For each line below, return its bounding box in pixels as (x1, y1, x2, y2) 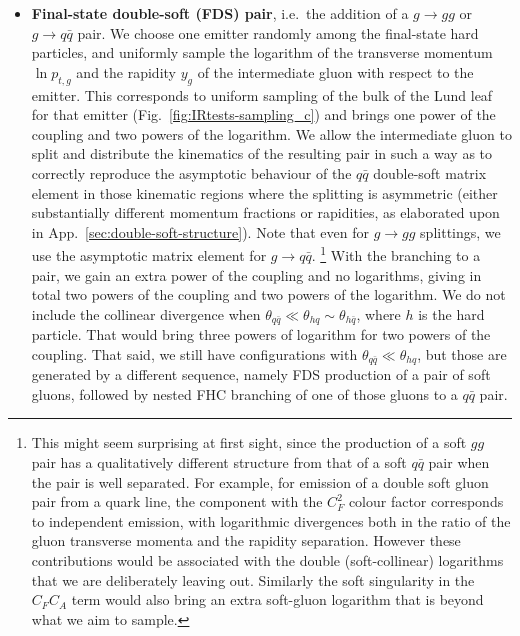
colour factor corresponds (348, 491, 504, 512)
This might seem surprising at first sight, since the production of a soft (31, 432, 467, 453)
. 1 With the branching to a (311, 242, 481, 265)
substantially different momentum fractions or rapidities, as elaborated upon (31, 202, 500, 223)
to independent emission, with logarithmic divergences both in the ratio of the (31, 510, 511, 531)
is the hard (418, 303, 485, 324)
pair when (428, 452, 490, 473)
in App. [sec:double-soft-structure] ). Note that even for (31, 221, 369, 242)
